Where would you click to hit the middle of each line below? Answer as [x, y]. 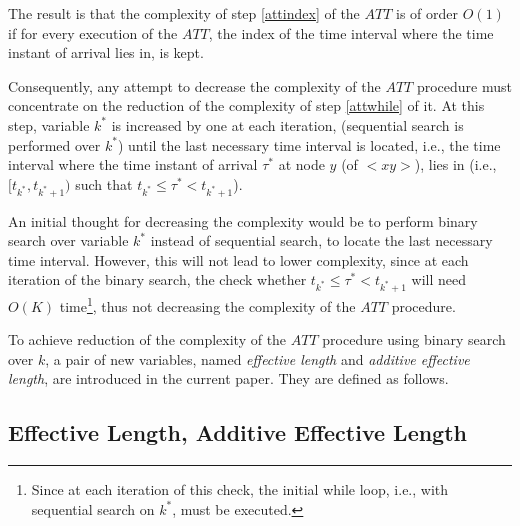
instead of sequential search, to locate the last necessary [321, 240]
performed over [54, 144]
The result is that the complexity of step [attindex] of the [184, 13]
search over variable [68, 240]
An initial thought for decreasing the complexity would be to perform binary [243, 220]
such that [104, 183]
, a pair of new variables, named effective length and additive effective [257, 358]
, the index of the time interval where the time [351, 32]
